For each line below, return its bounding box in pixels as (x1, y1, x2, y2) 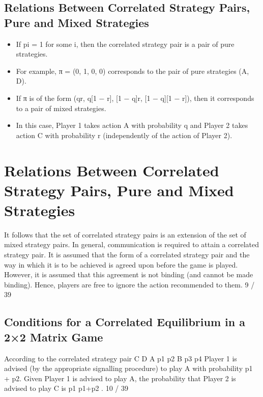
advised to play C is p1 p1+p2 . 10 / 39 (4, 383, 128, 393)
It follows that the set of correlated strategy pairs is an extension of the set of (4, 229, 246, 240)
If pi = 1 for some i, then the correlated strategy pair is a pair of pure (16, 38, 235, 49)
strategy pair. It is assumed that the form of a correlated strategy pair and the (4, 249, 250, 260)
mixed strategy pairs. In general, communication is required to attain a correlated (4, 239, 259, 250)
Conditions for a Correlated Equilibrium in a (4, 314, 245, 330)
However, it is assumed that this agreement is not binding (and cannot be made (4, 269, 253, 280)
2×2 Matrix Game (4, 329, 103, 345)
